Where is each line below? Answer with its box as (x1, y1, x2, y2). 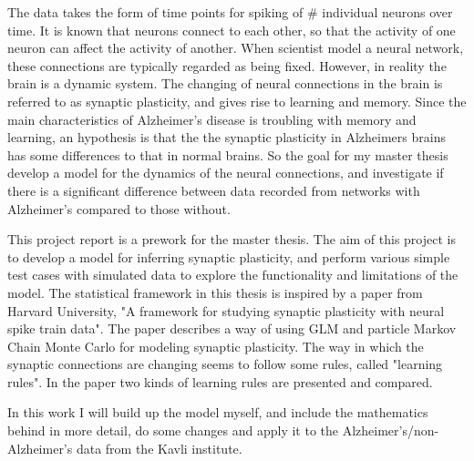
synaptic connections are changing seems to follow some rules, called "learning (7, 354, 443, 374)
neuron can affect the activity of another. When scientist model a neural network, (7, 38, 464, 57)
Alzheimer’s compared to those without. (7, 199, 231, 218)
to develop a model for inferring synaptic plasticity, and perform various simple (7, 247, 450, 266)
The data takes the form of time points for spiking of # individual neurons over (7, 3, 453, 21)
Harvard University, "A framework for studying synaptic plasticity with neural (7, 301, 445, 320)
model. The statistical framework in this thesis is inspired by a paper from (7, 282, 423, 302)
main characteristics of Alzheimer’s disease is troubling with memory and (7, 109, 417, 128)
